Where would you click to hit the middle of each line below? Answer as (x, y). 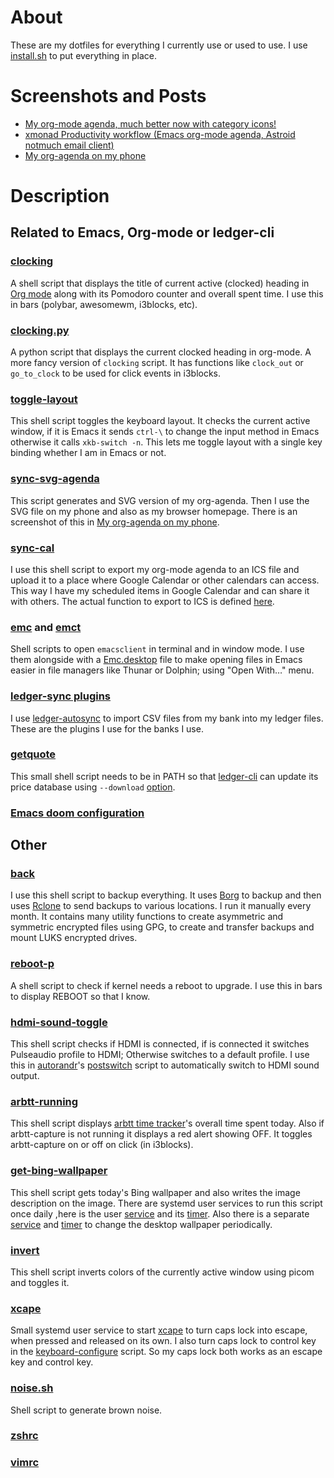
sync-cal (32, 548)
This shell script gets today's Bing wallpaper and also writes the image (155, 1192)
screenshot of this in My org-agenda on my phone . (115, 522)
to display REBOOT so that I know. (80, 996)
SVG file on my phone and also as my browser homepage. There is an (154, 511)
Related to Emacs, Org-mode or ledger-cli (142, 232)
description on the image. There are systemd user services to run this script (166, 1203)
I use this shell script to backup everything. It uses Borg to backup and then (166, 895)
